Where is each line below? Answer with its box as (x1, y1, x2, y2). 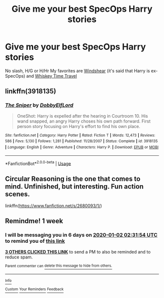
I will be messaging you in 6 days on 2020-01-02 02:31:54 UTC (5, 232, 158, 238)
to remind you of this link (5, 238, 65, 245)
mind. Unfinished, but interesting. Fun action (5, 182, 144, 191)
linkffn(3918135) (5, 87, 56, 96)
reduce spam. (5, 254, 33, 260)
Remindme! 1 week (5, 217, 63, 225)
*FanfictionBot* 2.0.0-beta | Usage (5, 160, 71, 167)
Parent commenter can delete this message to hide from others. (5, 263, 112, 268)
